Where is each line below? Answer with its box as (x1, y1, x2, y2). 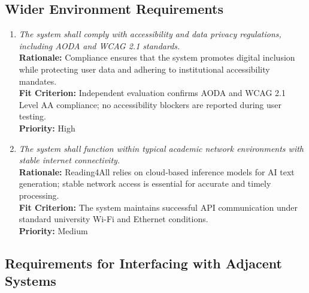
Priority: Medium (19, 224, 88, 237)
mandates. (19, 74, 57, 87)
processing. (19, 189, 59, 201)
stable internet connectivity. (19, 154, 120, 166)
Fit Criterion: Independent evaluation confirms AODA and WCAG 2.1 (19, 86, 286, 99)
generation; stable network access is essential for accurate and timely (19, 177, 271, 190)
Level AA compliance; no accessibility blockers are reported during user (19, 98, 282, 110)
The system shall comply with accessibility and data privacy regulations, (19, 28, 281, 40)
